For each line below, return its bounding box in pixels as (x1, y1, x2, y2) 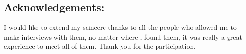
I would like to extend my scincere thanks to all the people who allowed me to (4, 22, 237, 32)
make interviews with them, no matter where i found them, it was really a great (4, 31, 242, 41)
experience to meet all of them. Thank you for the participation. (4, 41, 196, 51)
